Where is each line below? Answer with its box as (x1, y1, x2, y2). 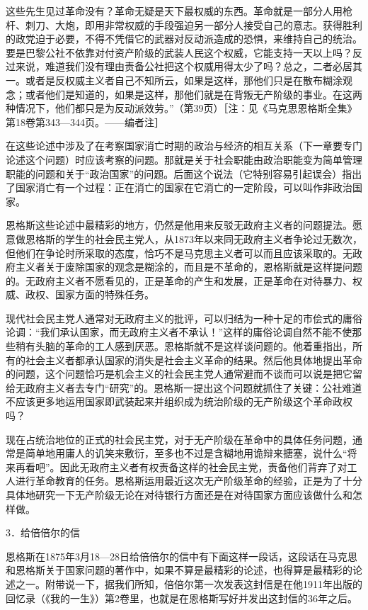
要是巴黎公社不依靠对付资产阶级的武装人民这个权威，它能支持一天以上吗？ (6, 45, 352, 60)
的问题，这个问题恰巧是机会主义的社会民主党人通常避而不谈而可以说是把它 (6, 366, 352, 381)
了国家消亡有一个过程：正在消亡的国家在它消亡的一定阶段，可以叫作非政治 (6, 180, 352, 195)
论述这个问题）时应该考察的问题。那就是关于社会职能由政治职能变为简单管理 (6, 152, 362, 166)
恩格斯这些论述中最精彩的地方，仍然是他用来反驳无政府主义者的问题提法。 (6, 218, 352, 232)
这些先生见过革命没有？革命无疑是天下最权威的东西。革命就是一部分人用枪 (6, 4, 352, 18)
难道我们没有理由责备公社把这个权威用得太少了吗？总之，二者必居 (45, 59, 352, 74)
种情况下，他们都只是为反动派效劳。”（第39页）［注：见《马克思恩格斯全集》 (6, 101, 357, 115)
